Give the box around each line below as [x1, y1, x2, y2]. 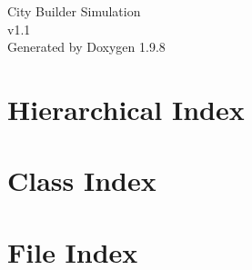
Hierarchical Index [7, 90, 245, 127]
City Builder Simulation [7, 2, 141, 20]
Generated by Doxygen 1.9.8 [7, 37, 166, 56]
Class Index [7, 162, 156, 199]
